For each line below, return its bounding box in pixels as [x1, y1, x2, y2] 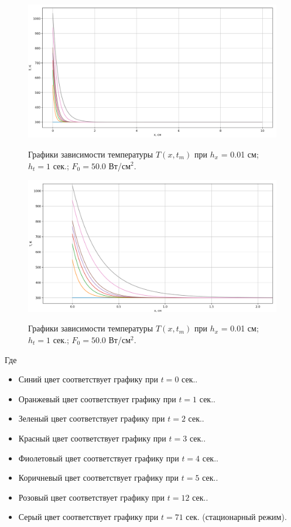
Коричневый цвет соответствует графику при [18, 471, 179, 484]
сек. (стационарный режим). [186, 511, 287, 523]
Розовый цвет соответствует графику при [18, 491, 165, 503]
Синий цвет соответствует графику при [18, 373, 159, 385]
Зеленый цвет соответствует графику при [18, 412, 165, 425]
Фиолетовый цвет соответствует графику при [18, 451, 179, 464]
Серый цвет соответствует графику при [18, 511, 159, 523]
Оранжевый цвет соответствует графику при [18, 392, 176, 405]
